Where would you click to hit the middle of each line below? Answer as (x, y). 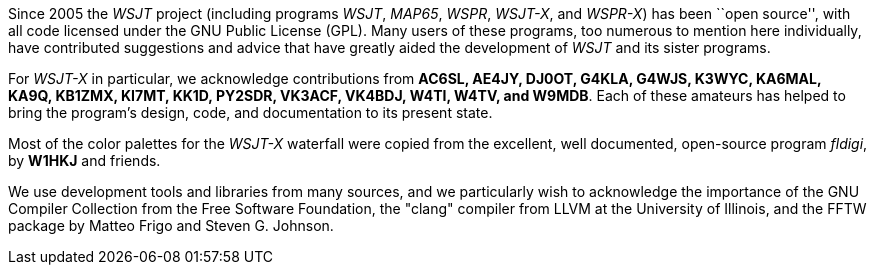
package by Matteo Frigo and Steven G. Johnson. (171, 225)
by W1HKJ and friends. (84, 160)
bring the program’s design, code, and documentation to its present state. (250, 112)
